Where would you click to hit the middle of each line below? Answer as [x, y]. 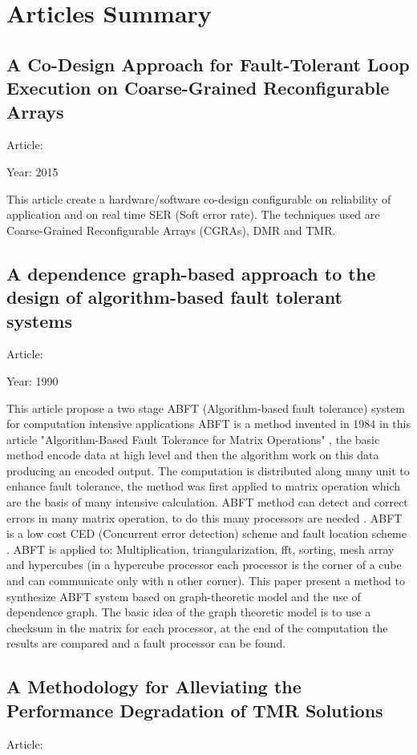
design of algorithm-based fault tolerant [174, 297]
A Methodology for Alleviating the [154, 686]
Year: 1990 [32, 380]
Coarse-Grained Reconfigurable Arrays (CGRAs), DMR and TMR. [171, 230]
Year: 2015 [32, 171]
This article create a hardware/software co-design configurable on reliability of [199, 198]
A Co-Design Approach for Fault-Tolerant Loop [208, 64]
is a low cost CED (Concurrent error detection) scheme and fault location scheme [206, 533]
